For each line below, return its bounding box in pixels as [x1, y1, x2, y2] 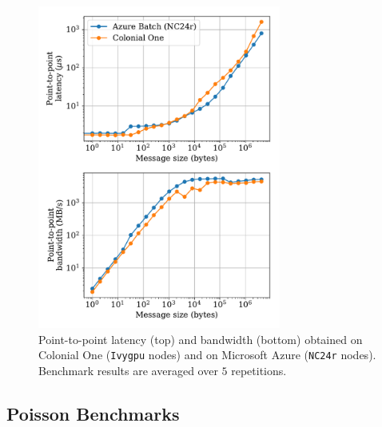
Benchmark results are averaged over [38, 362, 218, 378]
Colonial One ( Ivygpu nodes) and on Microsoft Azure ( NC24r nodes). [38, 346, 376, 363]
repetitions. [231, 362, 287, 378]
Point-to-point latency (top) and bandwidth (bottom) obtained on [38, 330, 363, 347]
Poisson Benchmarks [6, 401, 180, 425]
